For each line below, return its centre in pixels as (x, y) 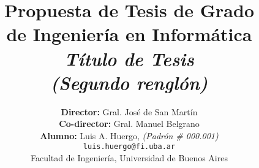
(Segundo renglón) (129, 82)
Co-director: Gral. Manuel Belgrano (129, 124)
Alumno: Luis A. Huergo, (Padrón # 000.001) (129, 135)
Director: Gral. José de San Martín (129, 111)
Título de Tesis (129, 58)
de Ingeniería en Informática (129, 34)
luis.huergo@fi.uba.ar (129, 147)
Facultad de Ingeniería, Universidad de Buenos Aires (129, 158)
